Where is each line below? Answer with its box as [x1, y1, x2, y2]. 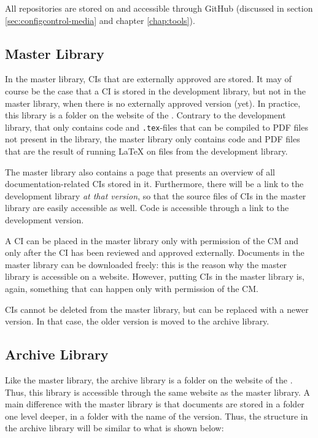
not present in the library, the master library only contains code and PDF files [5, 133, 300, 145]
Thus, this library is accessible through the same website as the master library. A [5, 385, 311, 398]
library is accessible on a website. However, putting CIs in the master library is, [5, 270, 305, 283]
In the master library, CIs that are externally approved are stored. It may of [5, 72, 292, 85]
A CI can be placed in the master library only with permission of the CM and [5, 234, 298, 247]
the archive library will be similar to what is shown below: [5, 421, 224, 434]
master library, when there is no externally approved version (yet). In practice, [5, 96, 301, 109]
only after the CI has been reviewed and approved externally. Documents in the [5, 246, 304, 259]
